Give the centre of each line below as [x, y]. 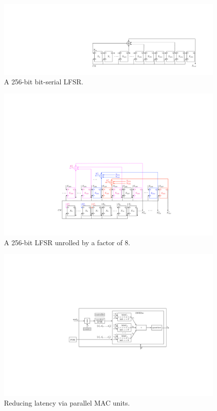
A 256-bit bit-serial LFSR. [44, 82]
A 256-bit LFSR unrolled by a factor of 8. [67, 242]
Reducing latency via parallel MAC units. [67, 403]
